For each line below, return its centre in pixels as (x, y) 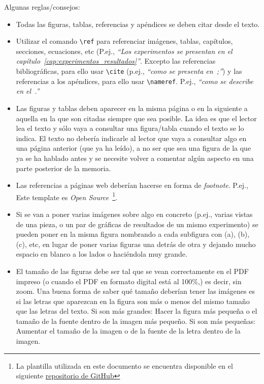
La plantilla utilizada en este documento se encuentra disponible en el (124, 365)
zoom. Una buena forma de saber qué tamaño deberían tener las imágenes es (135, 291)
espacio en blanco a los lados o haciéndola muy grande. (102, 254)
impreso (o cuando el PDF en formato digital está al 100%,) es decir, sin (129, 281)
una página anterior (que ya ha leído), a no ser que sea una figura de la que (134, 148)
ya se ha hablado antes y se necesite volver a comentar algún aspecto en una (135, 158)
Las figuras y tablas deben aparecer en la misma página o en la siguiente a (132, 108)
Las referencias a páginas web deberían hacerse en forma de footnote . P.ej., (132, 185)
